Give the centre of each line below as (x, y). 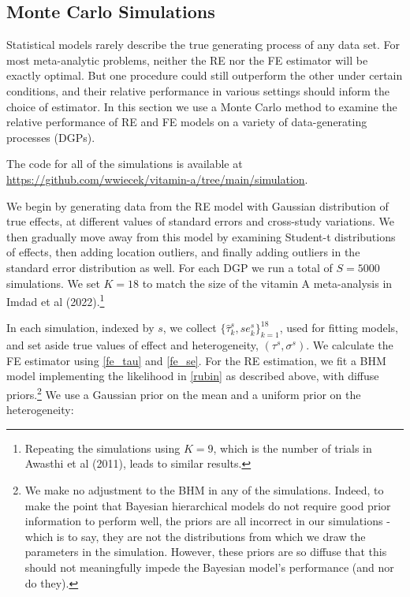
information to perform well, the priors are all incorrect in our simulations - (207, 521)
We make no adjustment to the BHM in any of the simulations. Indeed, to (204, 489)
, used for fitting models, (339, 328)
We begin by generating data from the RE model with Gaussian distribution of (198, 205)
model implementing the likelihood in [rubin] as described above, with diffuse (193, 376)
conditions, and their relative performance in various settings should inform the (198, 90)
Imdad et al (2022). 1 (56, 300)
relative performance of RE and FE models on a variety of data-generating (187, 122)
